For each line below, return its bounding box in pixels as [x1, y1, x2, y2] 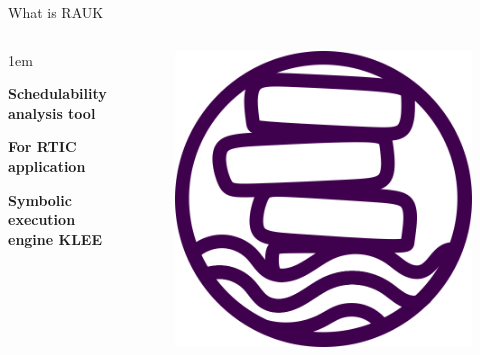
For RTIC [8, 136, 77, 157]
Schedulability [8, 83, 107, 104]
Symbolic [8, 189, 72, 210]
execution [8, 209, 76, 230]
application [8, 155, 86, 176]
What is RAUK [8, 2, 104, 22]
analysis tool [8, 102, 96, 123]
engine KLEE [8, 228, 102, 249]
